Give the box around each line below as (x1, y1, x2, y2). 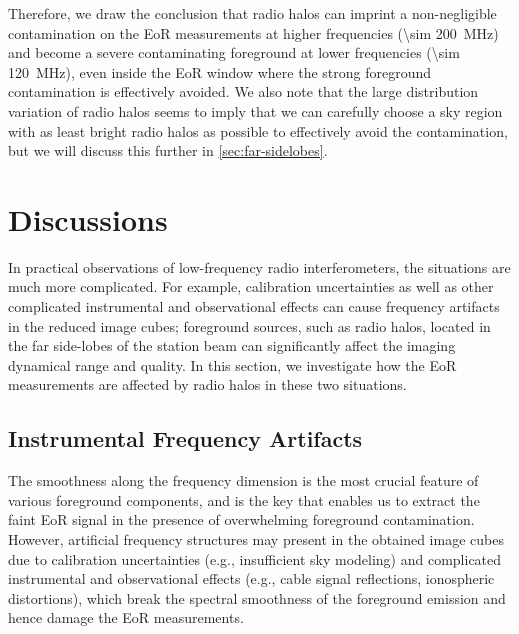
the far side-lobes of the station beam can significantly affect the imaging (8, 335, 456, 356)
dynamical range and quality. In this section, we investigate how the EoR (8, 354, 457, 375)
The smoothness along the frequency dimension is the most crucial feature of (8, 470, 479, 491)
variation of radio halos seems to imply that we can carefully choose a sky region (8, 100, 503, 121)
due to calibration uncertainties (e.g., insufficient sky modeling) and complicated (8, 548, 502, 569)
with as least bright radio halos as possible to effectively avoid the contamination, (8, 120, 508, 141)
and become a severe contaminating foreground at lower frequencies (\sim (8, 42, 460, 63)
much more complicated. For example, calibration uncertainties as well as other (8, 276, 494, 297)
